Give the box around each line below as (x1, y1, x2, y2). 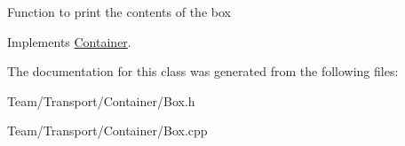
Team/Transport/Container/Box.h (7, 91, 195, 110)
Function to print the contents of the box (7, 3, 231, 20)
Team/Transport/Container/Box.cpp (7, 121, 208, 140)
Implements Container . (7, 32, 131, 50)
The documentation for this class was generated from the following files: (7, 62, 399, 81)
